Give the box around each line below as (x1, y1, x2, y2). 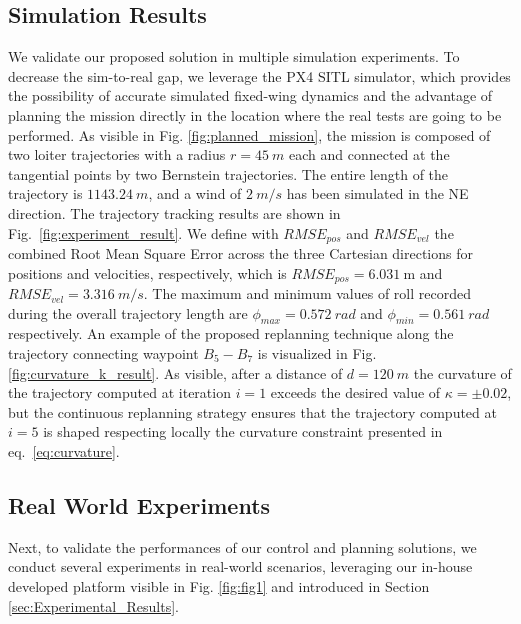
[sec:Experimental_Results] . (8, 595, 180, 616)
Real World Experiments (8, 489, 271, 520)
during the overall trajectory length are (8, 302, 248, 323)
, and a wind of (148, 183, 242, 204)
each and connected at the (289, 144, 450, 165)
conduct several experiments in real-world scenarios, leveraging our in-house (8, 556, 473, 577)
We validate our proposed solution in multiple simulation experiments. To (8, 46, 460, 67)
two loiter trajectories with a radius (8, 144, 226, 165)
